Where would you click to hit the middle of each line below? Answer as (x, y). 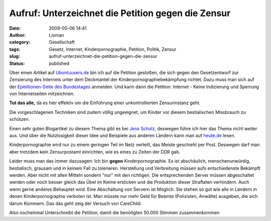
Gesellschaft (62, 42)
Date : (15, 28)
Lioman (57, 35)
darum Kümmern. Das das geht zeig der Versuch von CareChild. (76, 203)
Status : (17, 63)
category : (20, 42)
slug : (15, 56)
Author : (18, 35)
